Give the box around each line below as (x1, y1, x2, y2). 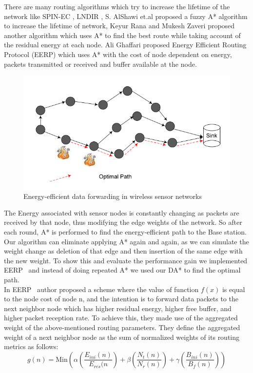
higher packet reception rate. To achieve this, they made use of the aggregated (4, 313, 238, 323)
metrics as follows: (4, 341, 58, 352)
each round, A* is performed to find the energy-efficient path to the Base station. (4, 226, 247, 236)
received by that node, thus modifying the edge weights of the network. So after (4, 217, 242, 227)
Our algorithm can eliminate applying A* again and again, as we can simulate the (4, 236, 249, 246)
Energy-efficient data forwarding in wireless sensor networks (23, 191, 202, 201)
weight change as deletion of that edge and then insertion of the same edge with (4, 246, 243, 256)
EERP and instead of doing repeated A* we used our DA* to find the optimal (4, 265, 241, 275)
